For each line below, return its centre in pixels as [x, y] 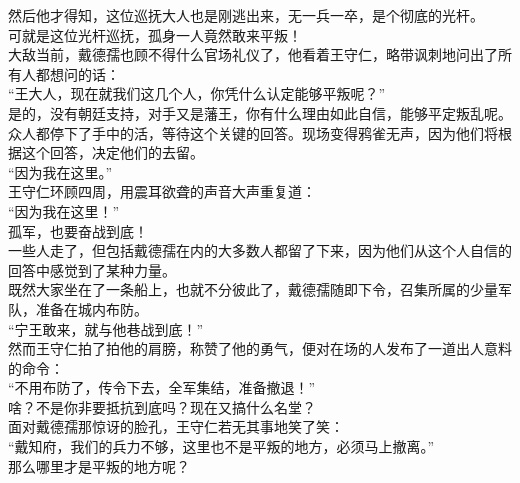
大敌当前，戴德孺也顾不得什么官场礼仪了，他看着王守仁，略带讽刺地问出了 [253, 54]
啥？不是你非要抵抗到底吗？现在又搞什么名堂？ [162, 406]
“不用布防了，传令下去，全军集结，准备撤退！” [162, 387]
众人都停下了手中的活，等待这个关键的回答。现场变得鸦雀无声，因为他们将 [253, 132]
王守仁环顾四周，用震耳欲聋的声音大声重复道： [162, 191]
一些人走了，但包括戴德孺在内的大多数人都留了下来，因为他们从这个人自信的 [260, 250]
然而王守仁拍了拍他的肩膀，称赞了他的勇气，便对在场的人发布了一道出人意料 [260, 348]
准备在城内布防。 [91, 308]
